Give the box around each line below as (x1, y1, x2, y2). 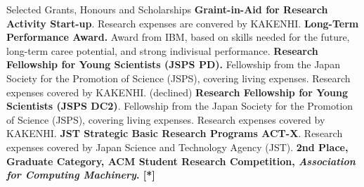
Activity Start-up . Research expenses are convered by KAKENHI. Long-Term (6, 15, 359, 30)
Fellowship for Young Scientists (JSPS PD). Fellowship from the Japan (6, 57, 340, 72)
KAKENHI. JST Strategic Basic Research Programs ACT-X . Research (6, 126, 343, 141)
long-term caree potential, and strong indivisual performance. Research (6, 43, 318, 58)
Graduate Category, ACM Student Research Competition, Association (6, 153, 356, 168)
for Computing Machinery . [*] (6, 167, 155, 182)
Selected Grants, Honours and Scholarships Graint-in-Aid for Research (6, 2, 328, 16)
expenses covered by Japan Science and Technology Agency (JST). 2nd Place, (6, 139, 349, 154)
